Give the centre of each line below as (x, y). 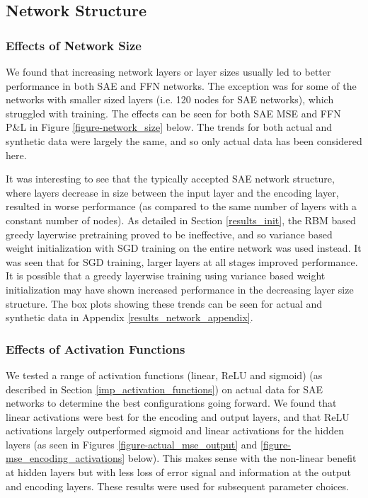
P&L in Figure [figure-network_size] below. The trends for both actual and (169, 127)
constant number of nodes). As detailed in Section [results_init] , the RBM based (181, 220)
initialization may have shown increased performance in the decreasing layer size (180, 289)
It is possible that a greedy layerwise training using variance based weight (166, 276)
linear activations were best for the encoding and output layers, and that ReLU (178, 416)
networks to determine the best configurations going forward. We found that (171, 403)
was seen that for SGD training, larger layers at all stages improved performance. (182, 261)
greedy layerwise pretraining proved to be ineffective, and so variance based (169, 234)
